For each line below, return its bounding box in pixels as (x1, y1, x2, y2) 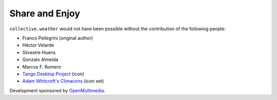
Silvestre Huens (22, 49, 56, 55)
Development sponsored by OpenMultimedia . (9, 87, 106, 93)
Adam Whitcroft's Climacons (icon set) (22, 78, 104, 84)
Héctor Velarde (22, 42, 54, 48)
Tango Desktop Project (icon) (22, 71, 85, 77)
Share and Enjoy (9, 8, 81, 19)
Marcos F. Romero (22, 64, 62, 70)
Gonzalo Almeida (22, 56, 58, 63)
